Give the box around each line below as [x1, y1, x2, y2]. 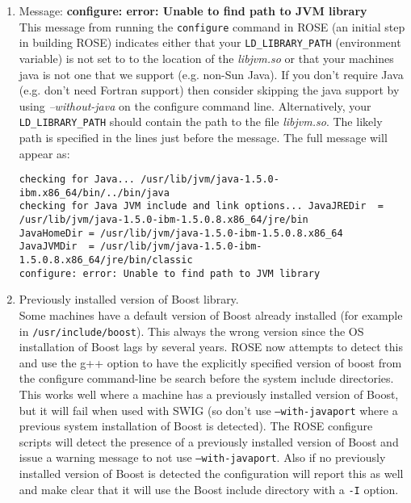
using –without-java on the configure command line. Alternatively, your [19, 97, 371, 114]
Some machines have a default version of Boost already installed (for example [19, 306, 403, 323]
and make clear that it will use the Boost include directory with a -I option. [19, 480, 399, 497]
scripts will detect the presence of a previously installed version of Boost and [19, 433, 399, 450]
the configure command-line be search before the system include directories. [19, 370, 394, 387]
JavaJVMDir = [19, 241, 94, 253]
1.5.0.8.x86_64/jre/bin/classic [19, 254, 193, 266]
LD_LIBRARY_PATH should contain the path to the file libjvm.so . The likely [19, 113, 383, 130]
